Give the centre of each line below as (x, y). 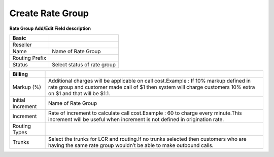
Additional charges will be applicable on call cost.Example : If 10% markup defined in (150, 81)
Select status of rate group (84, 64)
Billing (20, 74)
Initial (19, 100)
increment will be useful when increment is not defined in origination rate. (136, 119)
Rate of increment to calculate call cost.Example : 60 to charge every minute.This (145, 113)
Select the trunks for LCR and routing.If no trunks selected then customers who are (148, 139)
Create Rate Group (49, 13)
